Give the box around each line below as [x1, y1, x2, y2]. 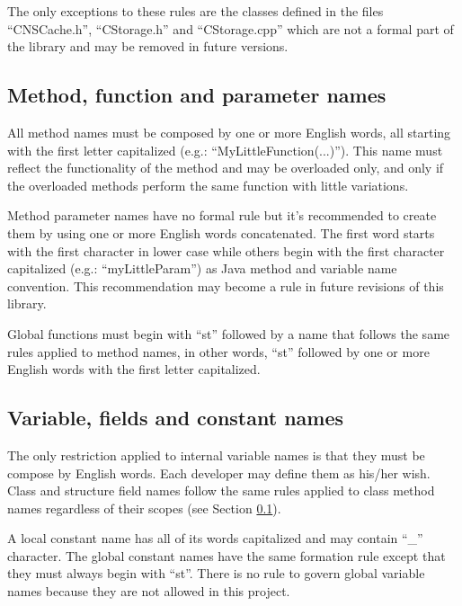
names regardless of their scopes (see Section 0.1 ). [7, 498, 281, 517]
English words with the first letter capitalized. [7, 360, 261, 379]
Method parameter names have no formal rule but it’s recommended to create [7, 206, 437, 225]
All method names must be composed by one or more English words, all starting [7, 122, 451, 141]
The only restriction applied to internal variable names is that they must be [7, 445, 425, 464]
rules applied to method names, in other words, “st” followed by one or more [7, 342, 430, 361]
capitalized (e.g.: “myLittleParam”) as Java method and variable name [7, 259, 397, 278]
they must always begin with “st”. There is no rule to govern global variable [7, 564, 425, 583]
